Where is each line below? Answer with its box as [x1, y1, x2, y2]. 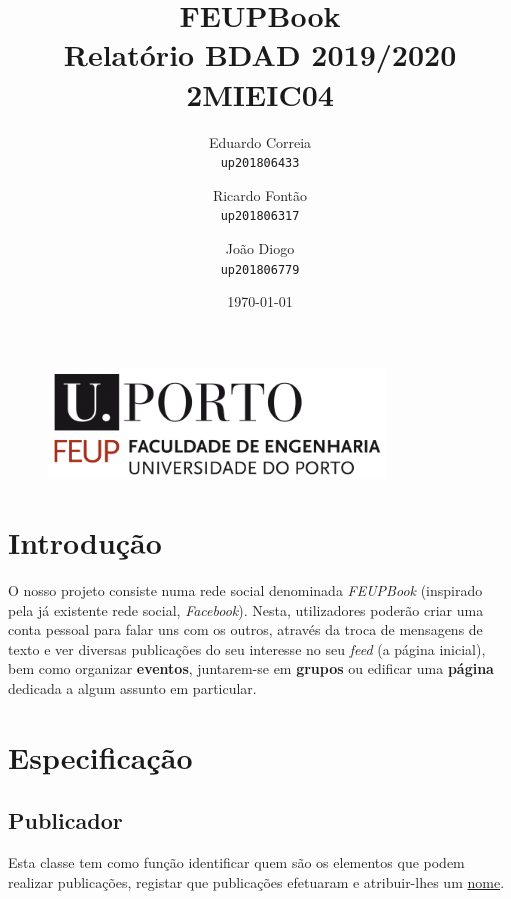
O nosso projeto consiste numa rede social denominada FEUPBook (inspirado [8, 580, 483, 601]
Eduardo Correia [208, 131, 312, 152]
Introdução [8, 522, 162, 563]
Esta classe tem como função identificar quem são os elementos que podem [8, 852, 465, 873]
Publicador [8, 805, 123, 836]
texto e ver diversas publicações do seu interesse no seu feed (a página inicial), [8, 638, 486, 659]
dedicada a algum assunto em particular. [8, 678, 257, 699]
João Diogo [225, 238, 295, 258]
